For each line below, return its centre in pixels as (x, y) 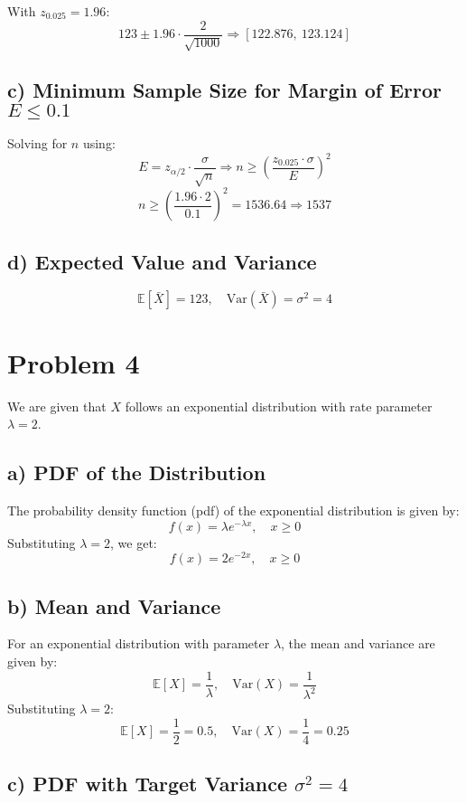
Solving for (37, 143)
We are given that (57, 406)
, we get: (134, 542)
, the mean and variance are (358, 643)
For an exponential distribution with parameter (139, 643)
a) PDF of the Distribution (137, 472)
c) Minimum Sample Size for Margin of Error (225, 90)
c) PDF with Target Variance (148, 784)
